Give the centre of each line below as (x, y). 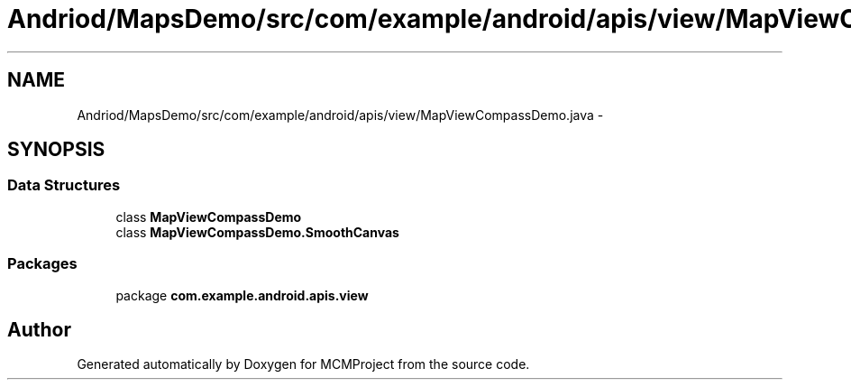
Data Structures (64, 185)
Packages (42, 264)
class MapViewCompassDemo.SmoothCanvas (257, 232)
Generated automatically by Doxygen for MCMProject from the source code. (303, 364)
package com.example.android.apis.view (242, 295)
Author (39, 329)
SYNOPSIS (56, 150)
